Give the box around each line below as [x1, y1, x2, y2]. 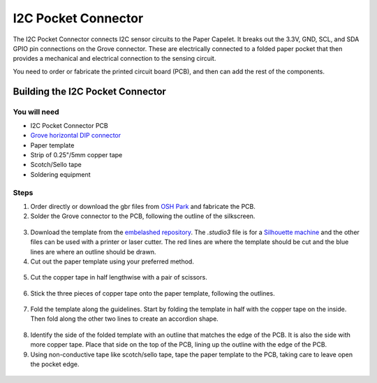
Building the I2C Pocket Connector [13, 85, 167, 97]
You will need [13, 107, 59, 117]
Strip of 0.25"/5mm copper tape [30, 151, 123, 159]
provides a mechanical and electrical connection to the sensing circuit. [13, 55, 216, 63]
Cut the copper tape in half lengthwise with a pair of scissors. [30, 273, 207, 282]
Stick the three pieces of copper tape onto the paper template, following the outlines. [30, 289, 275, 297]
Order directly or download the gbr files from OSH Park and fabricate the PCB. [30, 202, 256, 210]
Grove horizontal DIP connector [30, 131, 121, 140]
